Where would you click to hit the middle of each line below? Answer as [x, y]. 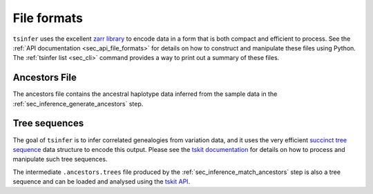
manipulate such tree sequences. [60, 159]
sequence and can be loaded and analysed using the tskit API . [102, 182]
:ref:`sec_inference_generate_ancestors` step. [78, 104]
